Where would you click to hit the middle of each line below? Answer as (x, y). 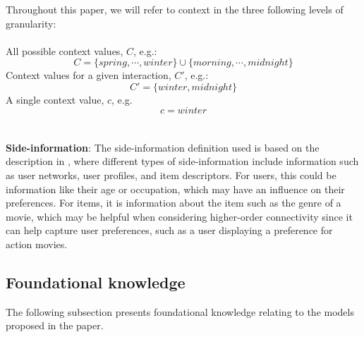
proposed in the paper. (55, 325)
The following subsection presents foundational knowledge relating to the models (180, 311)
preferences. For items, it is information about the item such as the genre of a (174, 203)
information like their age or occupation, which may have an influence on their (175, 189)
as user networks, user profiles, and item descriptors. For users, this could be (171, 174)
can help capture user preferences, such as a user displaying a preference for (169, 230)
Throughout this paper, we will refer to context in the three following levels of (175, 9)
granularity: (31, 23)
